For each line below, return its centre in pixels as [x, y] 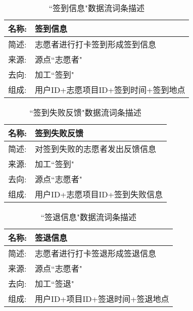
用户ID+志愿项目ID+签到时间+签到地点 [110, 90]
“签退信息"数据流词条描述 [88, 217]
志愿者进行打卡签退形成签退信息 [96, 253]
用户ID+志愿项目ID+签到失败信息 [99, 194]
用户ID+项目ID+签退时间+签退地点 [102, 299]
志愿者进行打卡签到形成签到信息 [96, 44]
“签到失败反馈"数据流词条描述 [85, 112]
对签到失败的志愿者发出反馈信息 [96, 149]
